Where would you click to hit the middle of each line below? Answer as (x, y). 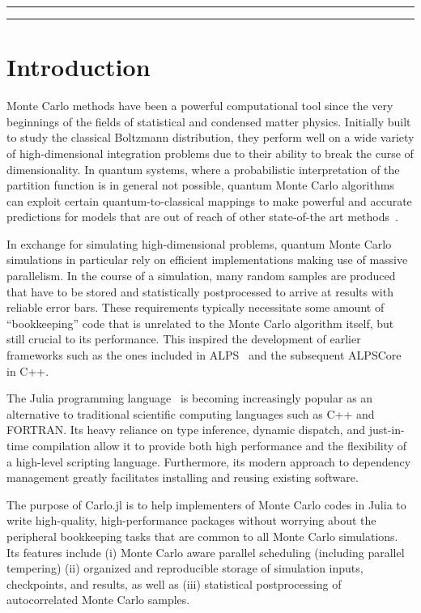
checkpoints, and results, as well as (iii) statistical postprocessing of (174, 583)
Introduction (79, 67)
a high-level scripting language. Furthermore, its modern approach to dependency (209, 461)
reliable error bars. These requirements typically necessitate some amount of (196, 307)
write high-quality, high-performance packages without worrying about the (191, 520)
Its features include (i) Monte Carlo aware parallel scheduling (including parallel (206, 552)
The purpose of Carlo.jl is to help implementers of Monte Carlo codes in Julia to (206, 504)
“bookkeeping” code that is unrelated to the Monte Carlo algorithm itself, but (200, 323)
